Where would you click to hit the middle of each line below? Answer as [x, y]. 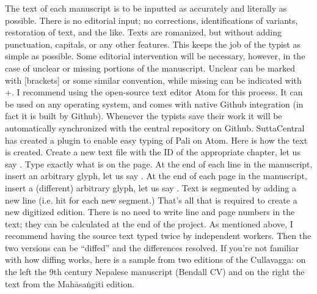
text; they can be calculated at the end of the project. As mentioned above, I [149, 223]
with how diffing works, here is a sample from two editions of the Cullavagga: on [155, 259]
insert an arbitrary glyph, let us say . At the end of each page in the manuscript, [156, 176]
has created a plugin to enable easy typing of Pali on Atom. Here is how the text [156, 140]
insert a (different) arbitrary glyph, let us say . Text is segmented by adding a [151, 187]
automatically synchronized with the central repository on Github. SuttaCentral [155, 127]
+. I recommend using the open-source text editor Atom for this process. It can [154, 92]
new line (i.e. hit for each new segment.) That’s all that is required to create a [151, 200]
